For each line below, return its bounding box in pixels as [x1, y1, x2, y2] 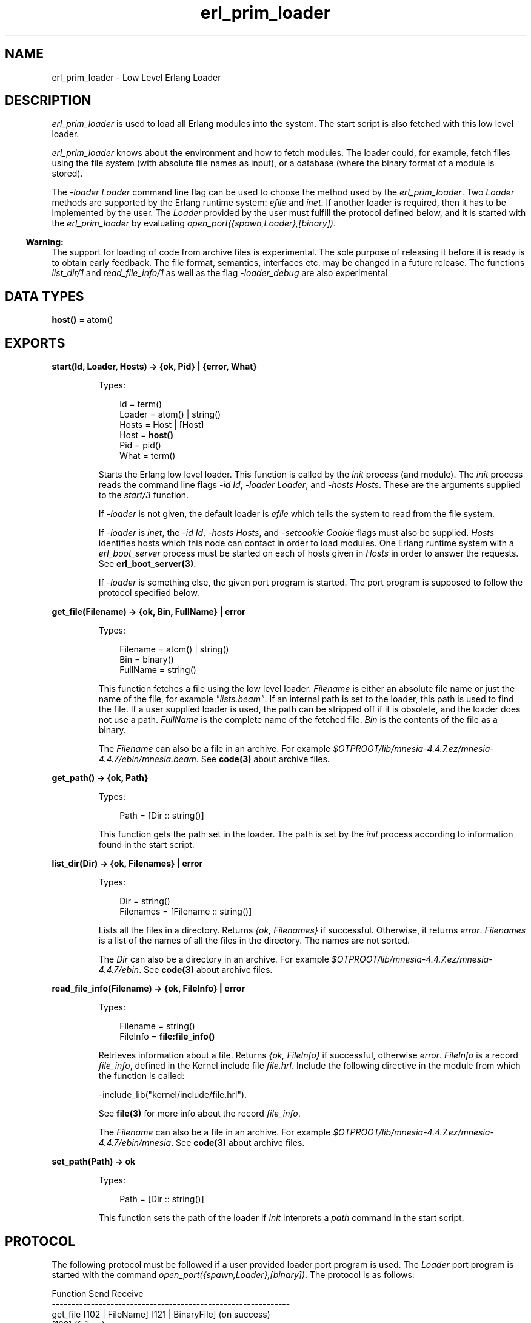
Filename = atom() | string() [119, 644, 229, 655]
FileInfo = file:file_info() [119, 1031, 215, 1042]
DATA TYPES [5, 288, 84, 304]
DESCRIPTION [5, 93, 92, 109]
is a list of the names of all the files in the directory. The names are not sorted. [98, 935, 410, 946]
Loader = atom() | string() [119, 409, 221, 420]
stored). [52, 168, 83, 179]
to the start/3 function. [98, 490, 189, 501]
